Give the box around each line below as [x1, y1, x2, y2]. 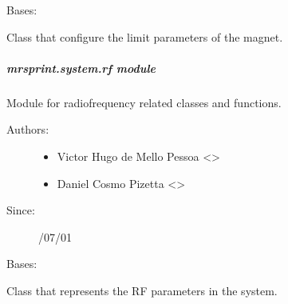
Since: [6, 202, 35, 218]
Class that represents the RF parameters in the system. [6, 282, 278, 298]
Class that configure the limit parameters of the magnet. [6, 28, 283, 45]
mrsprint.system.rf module [6, 59, 156, 76]
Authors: [6, 121, 49, 138]
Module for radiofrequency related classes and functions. [6, 94, 282, 110]
